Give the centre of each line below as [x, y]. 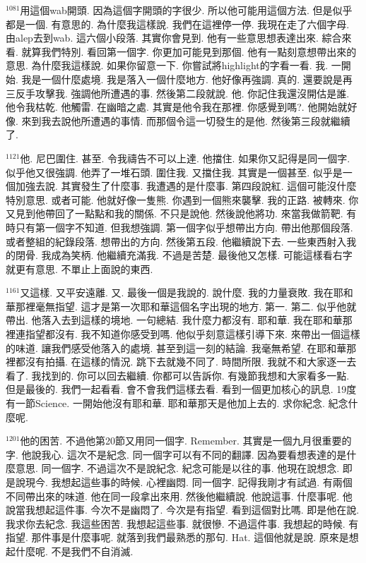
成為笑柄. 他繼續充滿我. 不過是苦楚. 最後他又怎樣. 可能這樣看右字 [202, 255]
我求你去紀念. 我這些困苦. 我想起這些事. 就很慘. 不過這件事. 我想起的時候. [176, 523]
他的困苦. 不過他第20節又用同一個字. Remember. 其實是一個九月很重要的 [186, 441]
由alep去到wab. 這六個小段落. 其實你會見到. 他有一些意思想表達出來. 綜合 [174, 38]
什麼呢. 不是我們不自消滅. [74, 551]
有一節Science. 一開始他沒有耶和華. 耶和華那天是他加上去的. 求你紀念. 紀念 [177, 403]
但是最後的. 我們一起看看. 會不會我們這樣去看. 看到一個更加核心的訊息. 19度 [181, 389]
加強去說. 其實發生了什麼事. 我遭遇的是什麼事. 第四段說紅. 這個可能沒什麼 [186, 186]
